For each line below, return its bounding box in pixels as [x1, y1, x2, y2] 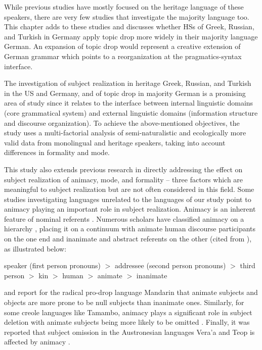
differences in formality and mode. [4, 147, 110, 158]
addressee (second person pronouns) [115, 260, 226, 271]
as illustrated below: [4, 243, 67, 254]
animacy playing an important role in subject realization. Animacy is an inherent [4, 204, 256, 214]
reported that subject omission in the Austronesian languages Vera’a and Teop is [4, 326, 255, 337]
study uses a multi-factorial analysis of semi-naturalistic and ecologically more [4, 127, 246, 138]
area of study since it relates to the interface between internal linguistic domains [4, 97, 253, 108]
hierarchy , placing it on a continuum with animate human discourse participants [4, 223, 256, 234]
